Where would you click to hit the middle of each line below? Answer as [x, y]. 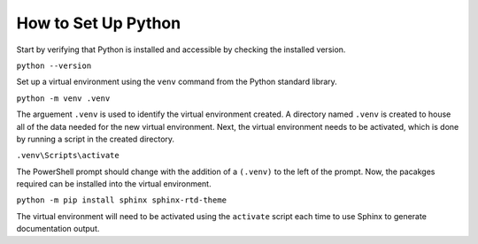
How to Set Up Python [99, 23]
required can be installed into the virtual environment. [114, 184]
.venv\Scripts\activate [68, 156]
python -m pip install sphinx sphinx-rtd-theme [122, 200]
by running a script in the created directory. [96, 139]
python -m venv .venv [63, 98]
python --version [54, 65]
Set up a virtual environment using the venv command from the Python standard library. [177, 82]
